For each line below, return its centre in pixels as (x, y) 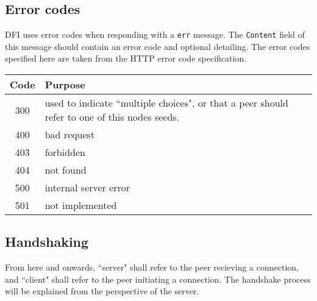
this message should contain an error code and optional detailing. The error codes (158, 46)
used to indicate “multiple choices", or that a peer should (166, 103)
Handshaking (47, 242)
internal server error (87, 188)
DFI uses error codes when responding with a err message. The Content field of (155, 34)
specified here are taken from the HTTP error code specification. (126, 58)
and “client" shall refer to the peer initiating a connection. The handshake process (158, 279)
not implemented (81, 205)
